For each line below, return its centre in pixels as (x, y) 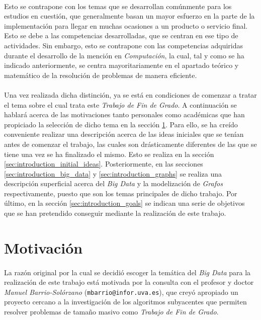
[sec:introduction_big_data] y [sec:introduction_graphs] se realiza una (113, 173)
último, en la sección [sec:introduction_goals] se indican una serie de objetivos (124, 203)
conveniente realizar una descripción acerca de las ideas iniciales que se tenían (124, 134)
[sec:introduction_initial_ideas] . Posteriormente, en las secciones (104, 164)
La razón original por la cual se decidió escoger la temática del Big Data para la (127, 272)
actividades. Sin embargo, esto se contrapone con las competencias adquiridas (124, 45)
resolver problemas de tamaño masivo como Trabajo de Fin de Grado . (111, 312)
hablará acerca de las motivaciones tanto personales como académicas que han (124, 114)
